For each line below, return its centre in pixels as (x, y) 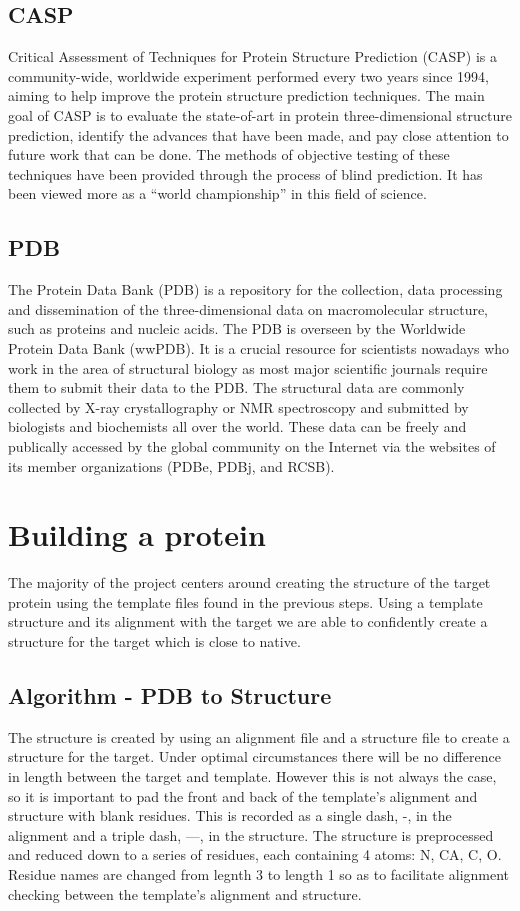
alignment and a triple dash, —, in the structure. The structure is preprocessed (251, 834)
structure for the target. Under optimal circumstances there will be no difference (254, 756)
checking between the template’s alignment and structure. (185, 893)
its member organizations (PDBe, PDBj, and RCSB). (171, 465)
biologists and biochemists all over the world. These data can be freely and (237, 426)
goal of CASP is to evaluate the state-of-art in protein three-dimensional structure (260, 114)
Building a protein (137, 534)
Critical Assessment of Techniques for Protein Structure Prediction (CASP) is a (252, 56)
